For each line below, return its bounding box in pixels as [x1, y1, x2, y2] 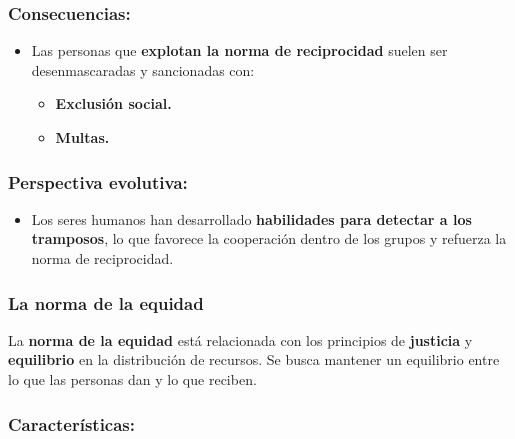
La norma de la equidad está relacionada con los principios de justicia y [8, 329, 473, 350]
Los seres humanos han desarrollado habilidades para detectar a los [31, 208, 472, 229]
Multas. [55, 127, 110, 147]
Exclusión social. [55, 93, 172, 114]
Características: [8, 411, 136, 436]
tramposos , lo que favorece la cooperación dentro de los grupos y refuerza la [31, 228, 507, 249]
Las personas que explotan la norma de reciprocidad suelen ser [31, 40, 448, 61]
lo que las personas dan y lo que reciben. [8, 369, 257, 389]
